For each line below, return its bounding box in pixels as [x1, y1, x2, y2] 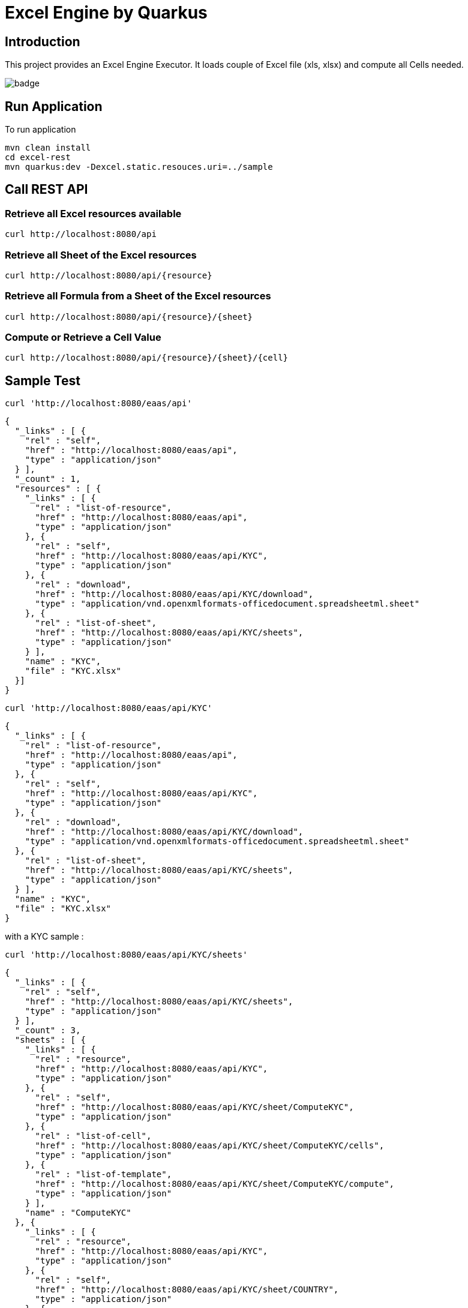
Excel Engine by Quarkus [5, 2, 208, 23]
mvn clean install [5, 143, 91, 153]
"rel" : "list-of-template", [35, 1169, 172, 1180]
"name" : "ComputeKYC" [25, 1208, 131, 1218]
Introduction [5, 34, 80, 49]
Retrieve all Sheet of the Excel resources [5, 248, 197, 261]
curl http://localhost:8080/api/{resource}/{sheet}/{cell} [5, 353, 289, 363]
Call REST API [5, 182, 88, 197]
